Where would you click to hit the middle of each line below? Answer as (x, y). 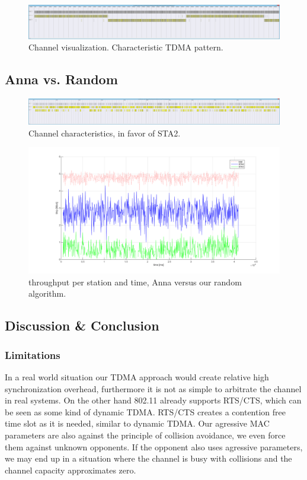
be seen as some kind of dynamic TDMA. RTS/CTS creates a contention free (145, 411)
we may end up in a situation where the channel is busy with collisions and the (148, 458)
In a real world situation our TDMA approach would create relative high (137, 377)
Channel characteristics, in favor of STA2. (105, 133)
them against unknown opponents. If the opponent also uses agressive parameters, (154, 446)
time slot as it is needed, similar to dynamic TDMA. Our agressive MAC (137, 423)
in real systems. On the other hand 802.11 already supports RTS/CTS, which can (153, 400)
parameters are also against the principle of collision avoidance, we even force (145, 435)
